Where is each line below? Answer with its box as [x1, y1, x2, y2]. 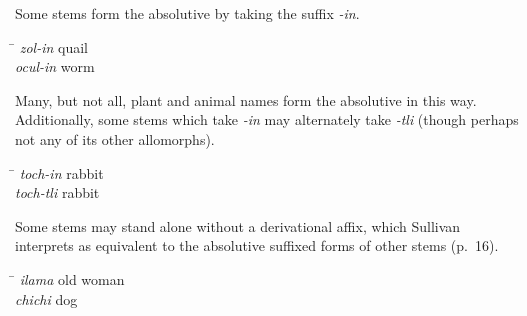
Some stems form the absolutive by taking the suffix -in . [15, 3, 360, 23]
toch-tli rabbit [15, 182, 100, 203]
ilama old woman [19, 268, 125, 289]
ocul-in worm [15, 56, 95, 77]
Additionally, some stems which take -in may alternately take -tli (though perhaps [15, 109, 519, 130]
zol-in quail [19, 36, 88, 57]
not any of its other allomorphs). [15, 128, 215, 149]
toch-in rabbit [19, 162, 104, 183]
